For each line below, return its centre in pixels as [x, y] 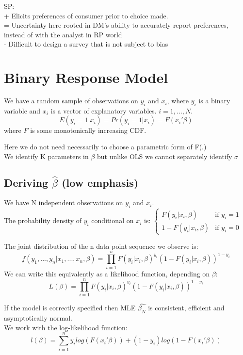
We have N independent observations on [64, 202]
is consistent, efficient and [186, 308]
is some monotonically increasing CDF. [88, 130]
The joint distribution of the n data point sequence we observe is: [101, 246]
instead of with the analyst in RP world [63, 34]
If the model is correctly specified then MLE [70, 308]
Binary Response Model [86, 77]
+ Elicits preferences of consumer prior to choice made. [86, 15]
